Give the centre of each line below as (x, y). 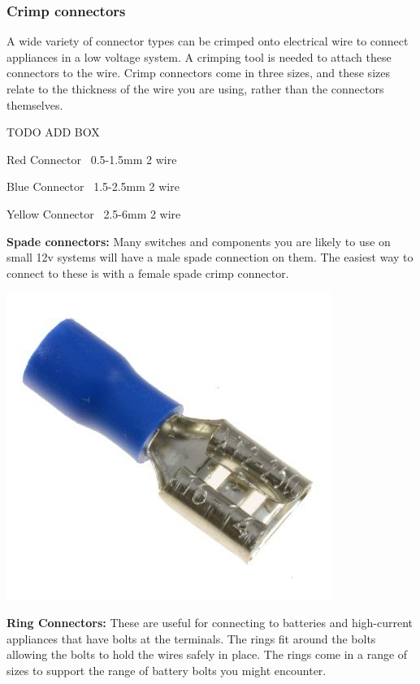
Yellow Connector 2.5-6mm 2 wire (94, 213)
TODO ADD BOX (53, 132)
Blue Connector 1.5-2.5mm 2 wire (93, 186)
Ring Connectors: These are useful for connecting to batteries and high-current (210, 622)
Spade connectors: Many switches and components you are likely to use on (199, 241)
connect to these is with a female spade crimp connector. (148, 273)
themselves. (35, 104)
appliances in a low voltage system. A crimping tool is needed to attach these (199, 56)
